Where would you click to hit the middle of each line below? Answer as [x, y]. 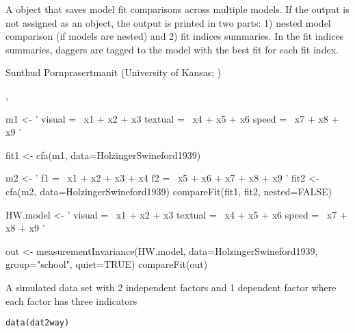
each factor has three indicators [71, 300]
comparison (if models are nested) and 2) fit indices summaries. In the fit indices [175, 36]
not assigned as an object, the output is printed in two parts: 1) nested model [168, 22]
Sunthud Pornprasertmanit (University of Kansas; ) [114, 72]
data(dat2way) [38, 323]
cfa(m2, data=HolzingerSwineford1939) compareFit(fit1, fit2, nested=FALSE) [169, 191]
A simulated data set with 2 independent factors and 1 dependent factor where [171, 287]
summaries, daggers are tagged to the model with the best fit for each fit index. [172, 49]
